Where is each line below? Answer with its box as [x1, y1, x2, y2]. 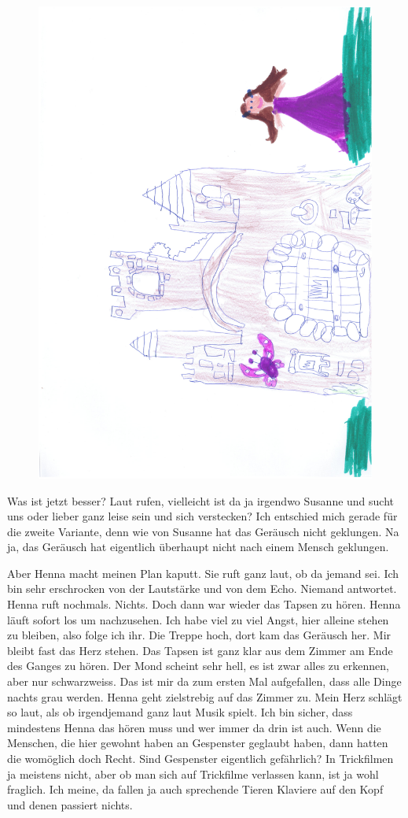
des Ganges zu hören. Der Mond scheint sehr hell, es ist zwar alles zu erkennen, [7, 657, 389, 674]
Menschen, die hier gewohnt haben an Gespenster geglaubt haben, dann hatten [7, 735, 388, 751]
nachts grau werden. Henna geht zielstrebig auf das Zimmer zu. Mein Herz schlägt [7, 688, 402, 705]
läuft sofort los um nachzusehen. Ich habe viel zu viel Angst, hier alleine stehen [7, 611, 389, 627]
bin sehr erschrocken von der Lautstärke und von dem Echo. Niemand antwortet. [7, 580, 397, 597]
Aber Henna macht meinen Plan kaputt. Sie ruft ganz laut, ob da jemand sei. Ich [7, 564, 399, 581]
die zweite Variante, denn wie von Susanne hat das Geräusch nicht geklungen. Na [7, 523, 399, 539]
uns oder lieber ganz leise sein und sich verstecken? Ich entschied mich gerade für [7, 508, 398, 524]
